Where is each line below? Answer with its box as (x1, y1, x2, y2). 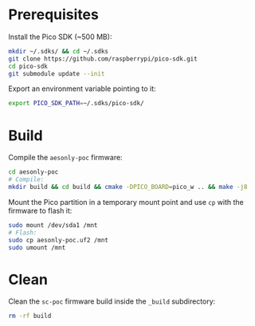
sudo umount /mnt (8, 243, 66, 252)
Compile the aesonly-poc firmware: (8, 153, 123, 163)
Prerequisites (8, 6, 100, 24)
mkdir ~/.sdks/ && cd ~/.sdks (8, 47, 109, 55)
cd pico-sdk (8, 62, 48, 70)
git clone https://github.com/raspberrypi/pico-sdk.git (8, 54, 198, 63)
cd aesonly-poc (8, 168, 59, 176)
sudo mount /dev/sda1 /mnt (8, 221, 98, 229)
